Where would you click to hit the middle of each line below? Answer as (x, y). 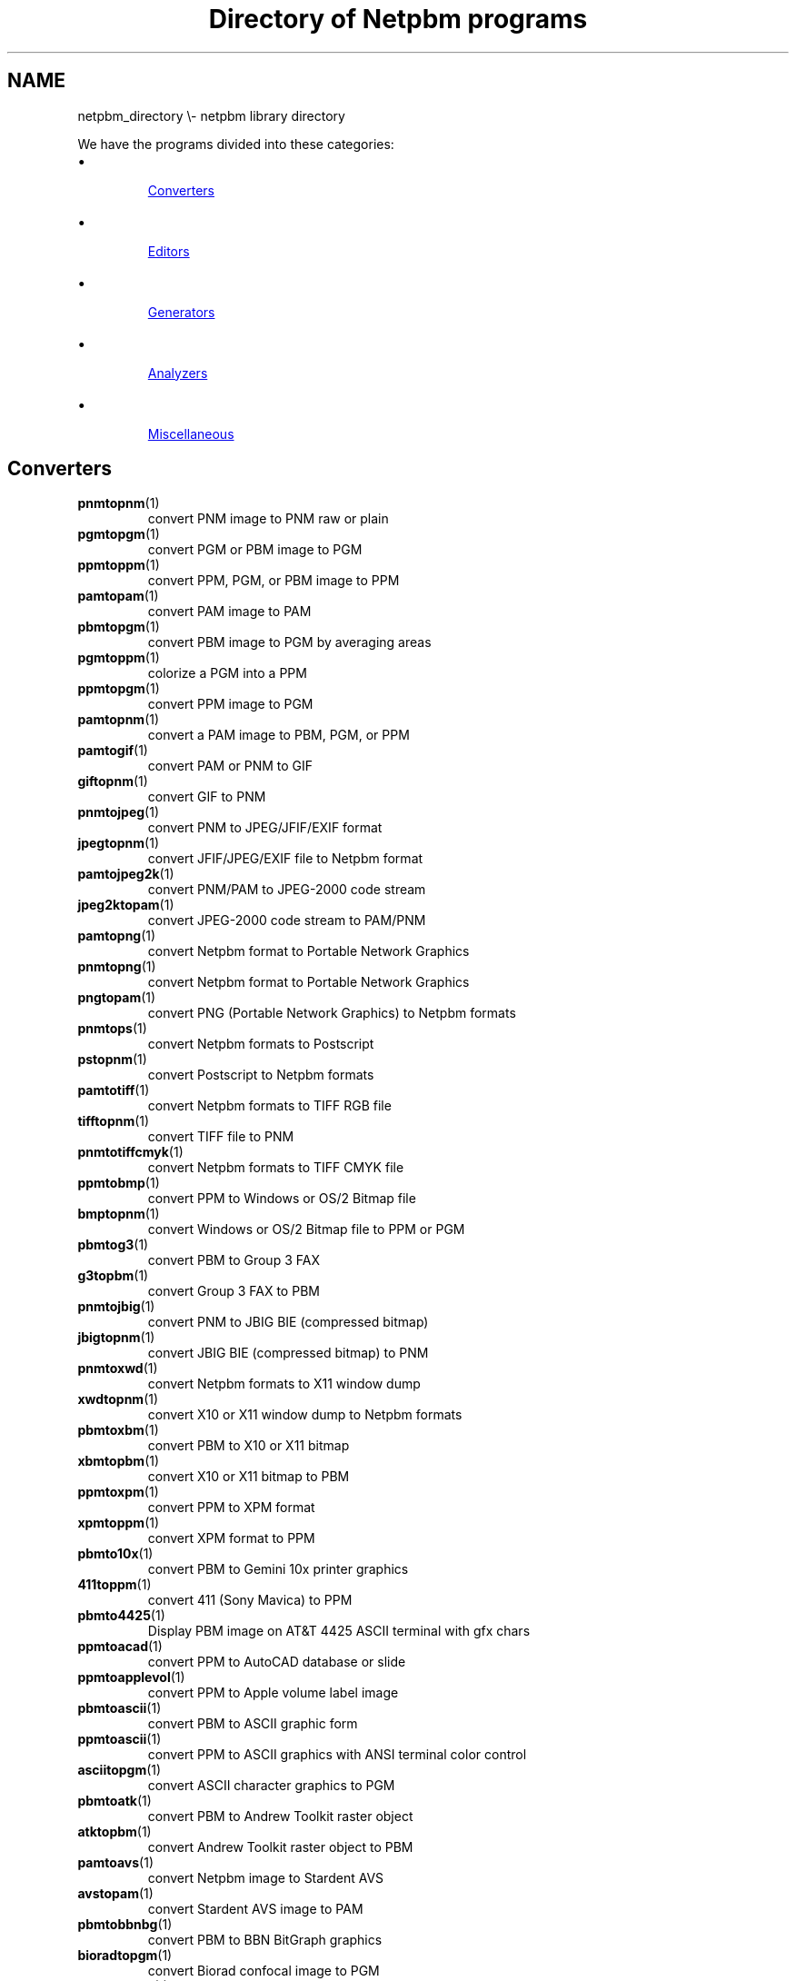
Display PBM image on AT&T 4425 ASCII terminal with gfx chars (339, 1631)
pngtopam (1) (117, 998)
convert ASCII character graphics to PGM (271, 1786)
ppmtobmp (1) (119, 1183)
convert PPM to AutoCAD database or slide (277, 1662)
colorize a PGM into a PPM (227, 673)
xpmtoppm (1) (119, 1523)
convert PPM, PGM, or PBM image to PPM (274, 581)
